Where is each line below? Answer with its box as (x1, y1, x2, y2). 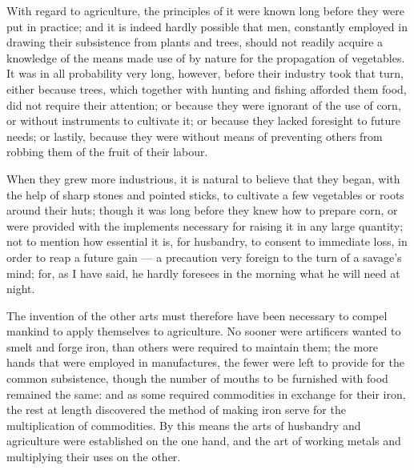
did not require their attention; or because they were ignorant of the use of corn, (6, 96, 401, 113)
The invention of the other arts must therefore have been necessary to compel (6, 307, 388, 323)
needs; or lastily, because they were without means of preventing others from (6, 127, 383, 144)
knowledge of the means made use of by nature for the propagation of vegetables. (6, 49, 405, 66)
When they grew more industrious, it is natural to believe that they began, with (6, 170, 400, 187)
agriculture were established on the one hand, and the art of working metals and (6, 432, 401, 449)
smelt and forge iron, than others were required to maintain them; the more (6, 338, 378, 355)
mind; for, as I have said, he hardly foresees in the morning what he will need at (6, 264, 400, 281)
